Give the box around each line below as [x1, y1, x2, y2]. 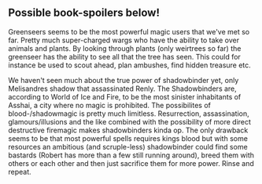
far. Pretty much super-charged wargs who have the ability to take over [8, 35, 240, 45]
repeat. [8, 167, 31, 176]
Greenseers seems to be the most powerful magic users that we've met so [8, 27, 250, 36]
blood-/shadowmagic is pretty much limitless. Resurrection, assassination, [8, 109, 249, 118]
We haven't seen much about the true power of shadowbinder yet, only [8, 75, 239, 85]
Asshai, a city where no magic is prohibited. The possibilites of [8, 100, 211, 110]
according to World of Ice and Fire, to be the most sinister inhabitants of [8, 92, 242, 101]
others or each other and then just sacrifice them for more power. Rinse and [8, 158, 254, 168]
